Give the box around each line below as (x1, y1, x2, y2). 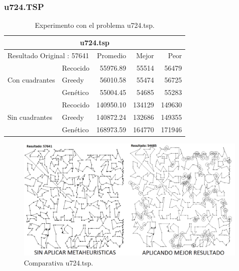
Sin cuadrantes (7, 111, 52, 122)
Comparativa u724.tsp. (24, 258, 93, 268)
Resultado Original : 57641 (7, 50, 89, 60)
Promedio (97, 50, 126, 60)
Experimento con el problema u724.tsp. (35, 20, 155, 30)
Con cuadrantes (7, 75, 55, 85)
